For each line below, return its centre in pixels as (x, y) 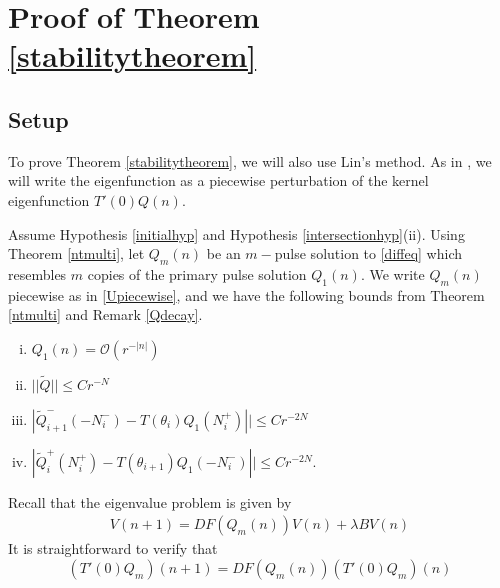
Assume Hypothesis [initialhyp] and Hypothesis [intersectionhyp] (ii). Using (236, 233)
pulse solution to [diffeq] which (368, 253)
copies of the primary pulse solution (197, 273)
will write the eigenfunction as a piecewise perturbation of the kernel (218, 180)
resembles (37, 273)
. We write (392, 273)
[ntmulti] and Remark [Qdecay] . (105, 314)
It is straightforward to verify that (113, 548)
